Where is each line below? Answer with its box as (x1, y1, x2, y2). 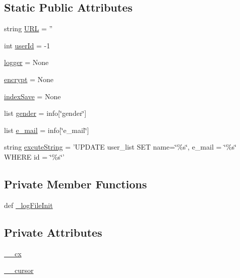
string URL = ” (4, 23, 53, 34)
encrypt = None (4, 74, 54, 84)
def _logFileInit (4, 199, 53, 210)
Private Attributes (4, 224, 102, 240)
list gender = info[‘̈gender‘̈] (4, 108, 87, 118)
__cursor (4, 265, 34, 275)
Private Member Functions (4, 176, 147, 191)
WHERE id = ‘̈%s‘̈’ (4, 151, 65, 162)
